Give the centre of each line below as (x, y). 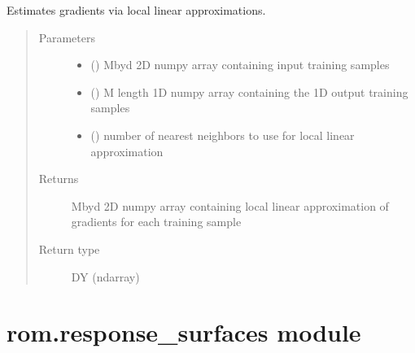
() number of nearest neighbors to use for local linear (223, 135)
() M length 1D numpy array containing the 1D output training (249, 92)
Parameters (67, 37)
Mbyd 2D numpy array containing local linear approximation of (230, 205)
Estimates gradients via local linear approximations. (136, 10)
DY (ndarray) (105, 276)
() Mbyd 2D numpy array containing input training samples (240, 65)
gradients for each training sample (156, 222)
